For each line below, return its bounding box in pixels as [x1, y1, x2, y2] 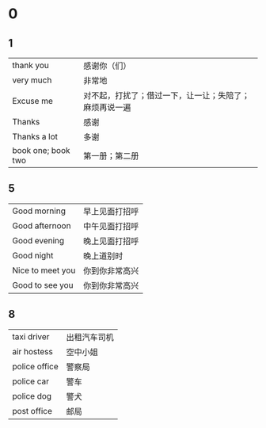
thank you [12, 60, 49, 71]
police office [12, 361, 59, 372]
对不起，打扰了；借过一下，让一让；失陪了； [82, 90, 250, 101]
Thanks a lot [12, 132, 58, 142]
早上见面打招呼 [82, 205, 139, 216]
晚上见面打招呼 [82, 235, 139, 246]
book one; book [12, 145, 70, 155]
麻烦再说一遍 [82, 102, 131, 113]
